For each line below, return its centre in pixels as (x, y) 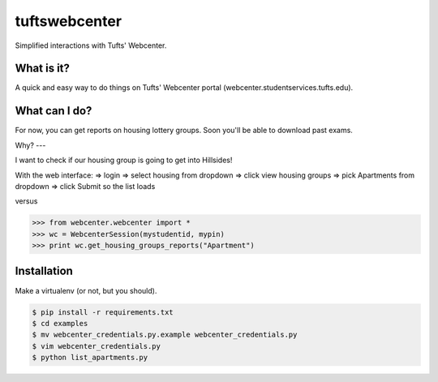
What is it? (43, 69)
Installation (44, 271)
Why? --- (30, 145)
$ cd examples (60, 323)
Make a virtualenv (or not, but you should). (86, 290)
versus (26, 201)
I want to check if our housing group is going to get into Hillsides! (124, 160)
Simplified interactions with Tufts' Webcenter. (91, 45)
